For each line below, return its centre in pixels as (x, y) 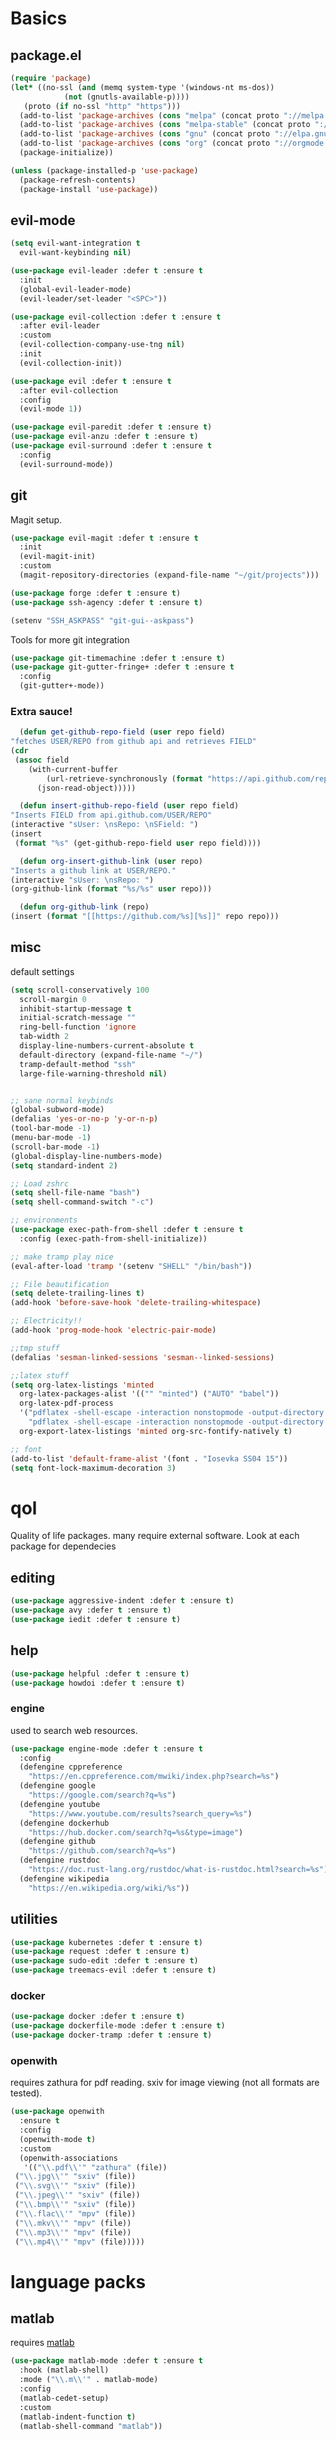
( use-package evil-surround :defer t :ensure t (111, 446)
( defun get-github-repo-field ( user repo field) (122, 732)
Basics (39, 18)
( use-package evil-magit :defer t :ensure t (104, 538)
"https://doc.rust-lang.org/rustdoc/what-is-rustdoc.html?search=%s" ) (178, 1870)
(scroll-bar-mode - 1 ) (55, 1147)
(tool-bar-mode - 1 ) (51, 1128)
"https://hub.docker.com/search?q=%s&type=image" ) (136, 1832)
